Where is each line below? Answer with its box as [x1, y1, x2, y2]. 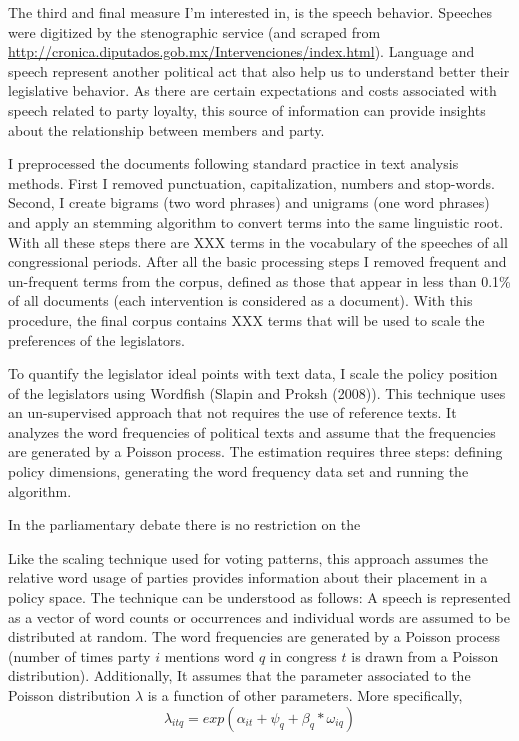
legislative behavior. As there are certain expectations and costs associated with [8, 80, 497, 101]
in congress [269, 645, 337, 666]
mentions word [164, 645, 255, 666]
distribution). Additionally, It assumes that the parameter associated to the [8, 665, 471, 686]
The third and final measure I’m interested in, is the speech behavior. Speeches [8, 2, 492, 22]
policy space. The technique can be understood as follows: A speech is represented [8, 587, 511, 608]
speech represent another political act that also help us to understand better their [8, 60, 510, 81]
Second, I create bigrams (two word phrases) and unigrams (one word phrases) [8, 192, 490, 213]
